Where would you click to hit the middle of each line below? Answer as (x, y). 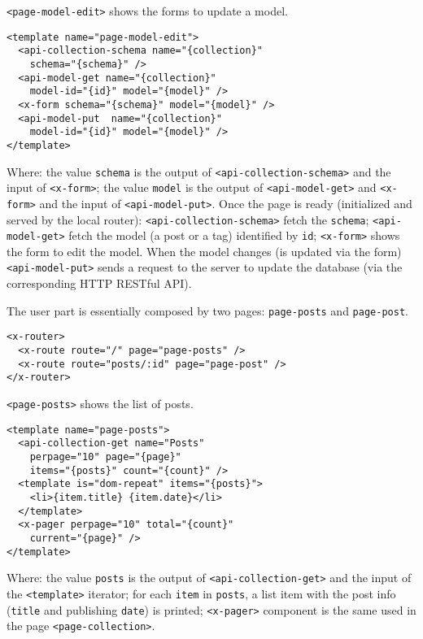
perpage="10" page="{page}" (105, 456)
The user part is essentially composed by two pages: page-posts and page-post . (207, 310)
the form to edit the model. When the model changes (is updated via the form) (204, 251)
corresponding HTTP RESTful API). (99, 283)
